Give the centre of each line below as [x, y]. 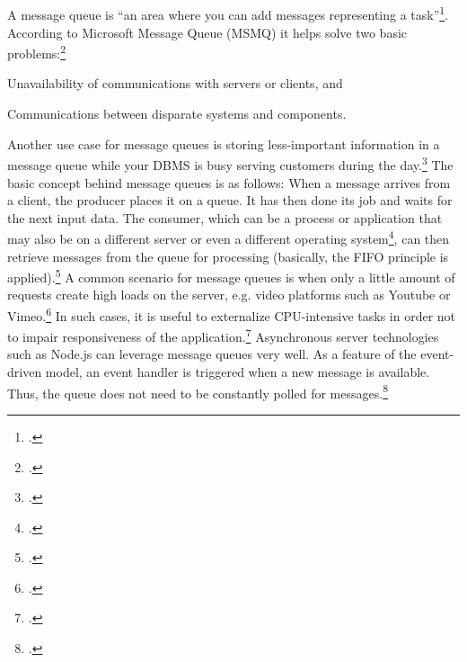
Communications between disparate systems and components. [177, 114]
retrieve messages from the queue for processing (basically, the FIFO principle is [228, 256]
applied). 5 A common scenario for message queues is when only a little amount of [231, 276]
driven [25, 372]
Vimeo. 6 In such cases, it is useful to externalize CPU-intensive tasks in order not [232, 314]
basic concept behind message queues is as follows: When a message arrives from [229, 182]
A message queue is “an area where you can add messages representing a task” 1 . [228, 13]
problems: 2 [37, 52]
